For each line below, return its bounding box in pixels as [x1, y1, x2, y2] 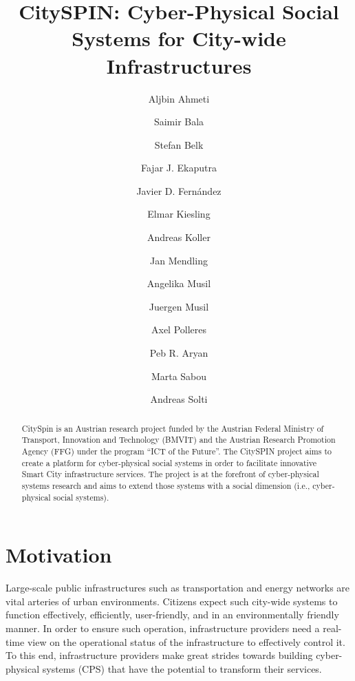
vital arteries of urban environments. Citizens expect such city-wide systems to [6, 594, 338, 608]
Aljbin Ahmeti [148, 91, 210, 105]
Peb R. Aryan [149, 346, 208, 360]
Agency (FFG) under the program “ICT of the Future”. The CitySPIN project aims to [21, 445, 332, 457]
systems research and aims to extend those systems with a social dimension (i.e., [21, 479, 310, 491]
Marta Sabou [151, 368, 207, 383]
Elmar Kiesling [147, 207, 211, 221]
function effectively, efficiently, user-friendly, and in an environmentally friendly [6, 607, 339, 622]
